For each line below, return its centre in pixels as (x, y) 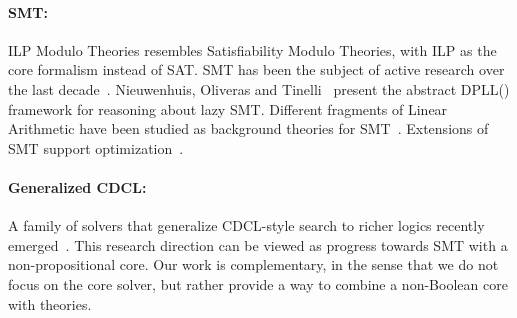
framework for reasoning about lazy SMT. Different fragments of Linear (228, 108)
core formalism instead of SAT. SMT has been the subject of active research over (256, 69)
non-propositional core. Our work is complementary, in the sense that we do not (253, 264)
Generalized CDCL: (77, 186)
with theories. (50, 303)
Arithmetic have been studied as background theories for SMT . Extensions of (248, 128)
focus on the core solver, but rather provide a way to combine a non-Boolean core (258, 283)
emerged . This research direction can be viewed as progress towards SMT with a (258, 244)
